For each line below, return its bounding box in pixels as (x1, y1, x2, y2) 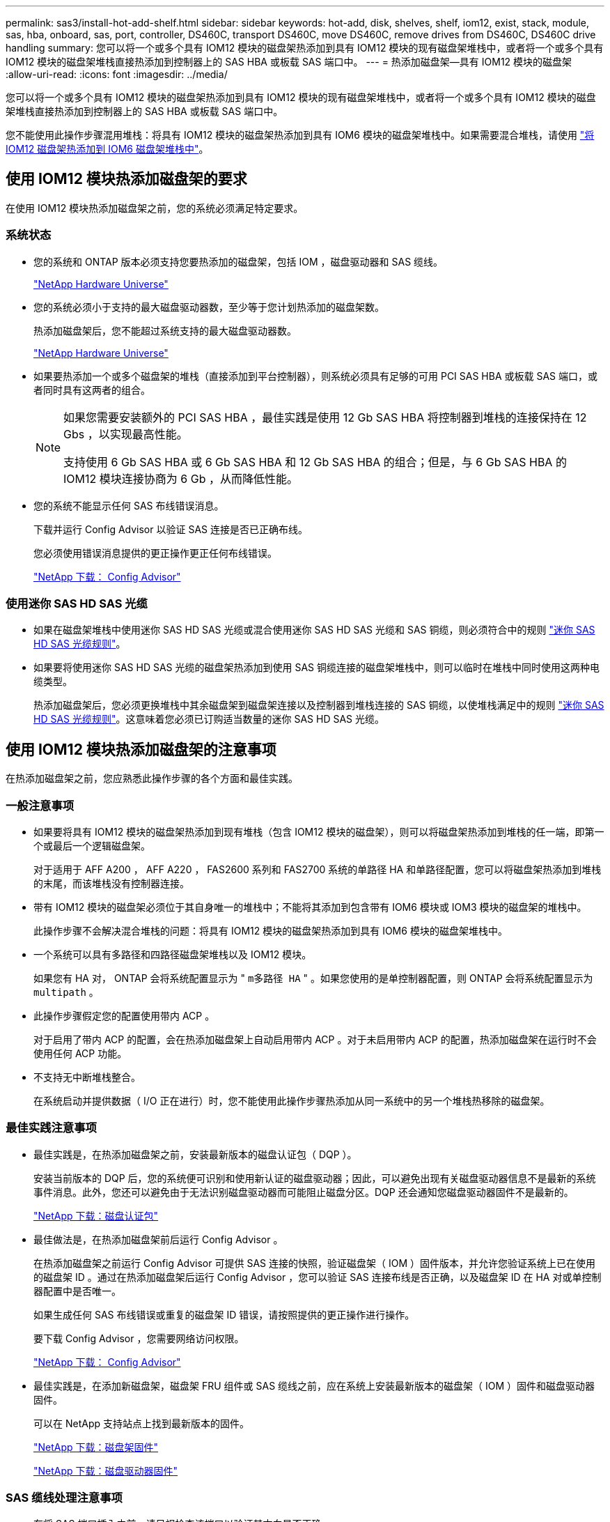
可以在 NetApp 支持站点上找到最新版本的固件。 (33, 1417, 249, 1429)
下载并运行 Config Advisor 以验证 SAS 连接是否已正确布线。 (33, 523, 308, 535)
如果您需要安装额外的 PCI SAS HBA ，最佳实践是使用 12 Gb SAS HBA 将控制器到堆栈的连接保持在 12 (63, 410, 587, 424)
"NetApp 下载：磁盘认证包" (33, 1209, 159, 1222)
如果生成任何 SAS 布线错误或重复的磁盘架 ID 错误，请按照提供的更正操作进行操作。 (33, 1308, 415, 1321)
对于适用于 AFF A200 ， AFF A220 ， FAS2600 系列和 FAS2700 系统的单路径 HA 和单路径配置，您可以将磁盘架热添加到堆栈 (33, 863, 602, 875)
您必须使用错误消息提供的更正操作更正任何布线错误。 (33, 546, 277, 559)
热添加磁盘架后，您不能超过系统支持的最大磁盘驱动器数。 (33, 324, 297, 337)
